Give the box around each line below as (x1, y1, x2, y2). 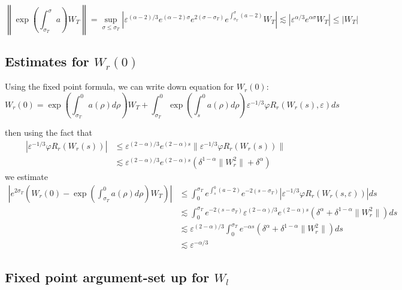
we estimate (5, 170, 48, 182)
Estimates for (5, 52, 89, 71)
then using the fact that (5, 126, 92, 139)
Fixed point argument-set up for (5, 267, 210, 286)
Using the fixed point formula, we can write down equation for (5, 80, 234, 93)
